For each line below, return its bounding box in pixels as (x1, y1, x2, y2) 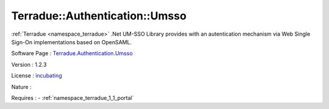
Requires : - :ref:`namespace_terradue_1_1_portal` (11, 94, 134, 101)
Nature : (11, 83, 32, 90)
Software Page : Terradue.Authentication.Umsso (11, 50, 133, 57)
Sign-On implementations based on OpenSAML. (11, 38, 132, 45)
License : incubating (11, 72, 62, 79)
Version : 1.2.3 (11, 61, 47, 68)
